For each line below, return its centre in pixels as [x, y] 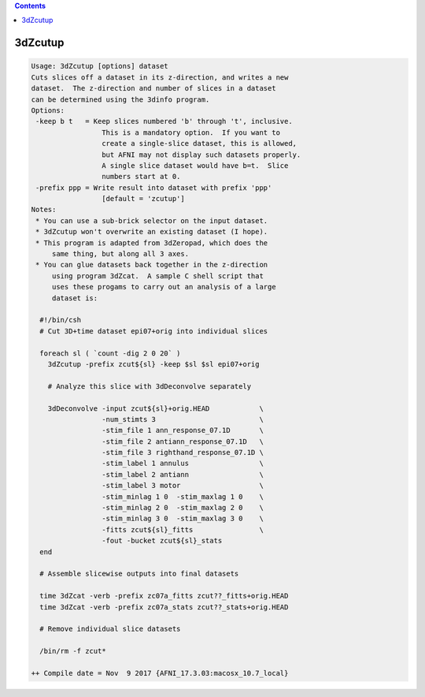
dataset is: [75, 298]
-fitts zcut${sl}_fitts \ [182, 529]
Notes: [44, 210]
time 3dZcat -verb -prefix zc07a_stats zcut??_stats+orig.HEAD [164, 607]
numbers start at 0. [141, 177]
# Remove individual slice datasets [110, 629]
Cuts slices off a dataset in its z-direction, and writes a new [160, 77]
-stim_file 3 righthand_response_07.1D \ [182, 453]
